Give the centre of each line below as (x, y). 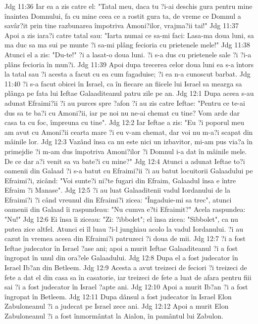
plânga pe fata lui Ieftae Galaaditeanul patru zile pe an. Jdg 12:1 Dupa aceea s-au (129, 93)
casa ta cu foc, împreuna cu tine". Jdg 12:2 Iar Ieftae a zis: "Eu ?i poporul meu (125, 122)
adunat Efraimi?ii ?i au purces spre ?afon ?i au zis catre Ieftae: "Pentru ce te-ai (125, 102)
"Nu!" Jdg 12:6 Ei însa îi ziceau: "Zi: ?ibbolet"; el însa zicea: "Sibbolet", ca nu (121, 219)
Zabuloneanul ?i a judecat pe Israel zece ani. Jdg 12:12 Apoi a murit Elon (117, 306)
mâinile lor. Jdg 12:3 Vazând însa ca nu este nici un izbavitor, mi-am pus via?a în (129, 142)
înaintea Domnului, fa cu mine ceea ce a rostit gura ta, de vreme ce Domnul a (123, 16)
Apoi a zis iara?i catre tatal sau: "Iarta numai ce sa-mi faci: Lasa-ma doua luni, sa (129, 35)
